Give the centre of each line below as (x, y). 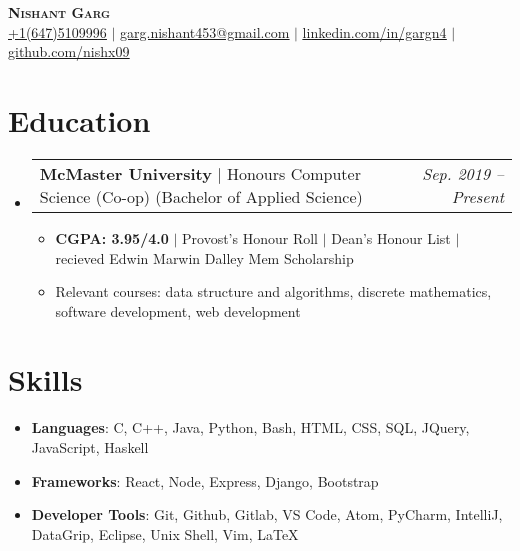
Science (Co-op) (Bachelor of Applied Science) (201, 196)
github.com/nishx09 (69, 51)
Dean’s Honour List (391, 237)
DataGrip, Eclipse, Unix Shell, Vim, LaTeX (165, 533)
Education (79, 119)
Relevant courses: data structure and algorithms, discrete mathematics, (273, 291)
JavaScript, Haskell (90, 447)
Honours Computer (293, 173)
